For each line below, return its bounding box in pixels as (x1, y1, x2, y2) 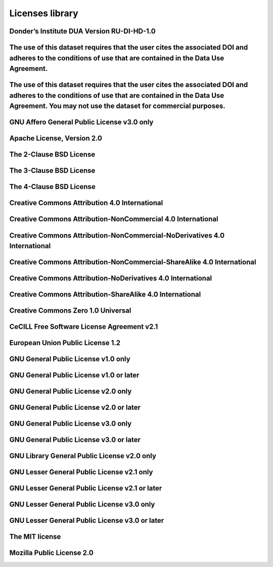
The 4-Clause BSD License (9, 182, 96, 191)
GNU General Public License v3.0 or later (9, 436, 141, 444)
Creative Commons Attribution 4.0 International (9, 199, 163, 207)
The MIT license (9, 533, 61, 541)
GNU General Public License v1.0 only (9, 355, 131, 363)
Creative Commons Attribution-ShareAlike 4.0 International (9, 290, 201, 299)
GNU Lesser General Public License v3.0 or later (9, 516, 164, 525)
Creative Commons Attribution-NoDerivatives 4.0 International (9, 274, 212, 283)
